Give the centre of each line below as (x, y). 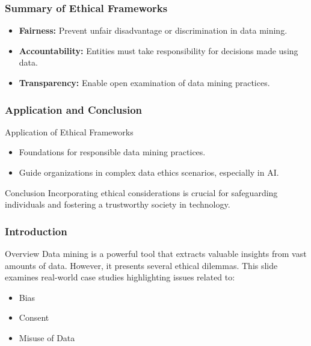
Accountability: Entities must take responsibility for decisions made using (159, 50)
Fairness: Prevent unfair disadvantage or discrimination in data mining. (153, 30)
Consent (34, 317)
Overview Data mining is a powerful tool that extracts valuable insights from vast (156, 253)
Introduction (36, 231)
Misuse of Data (47, 337)
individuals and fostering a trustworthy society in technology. (118, 204)
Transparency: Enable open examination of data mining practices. (144, 82)
